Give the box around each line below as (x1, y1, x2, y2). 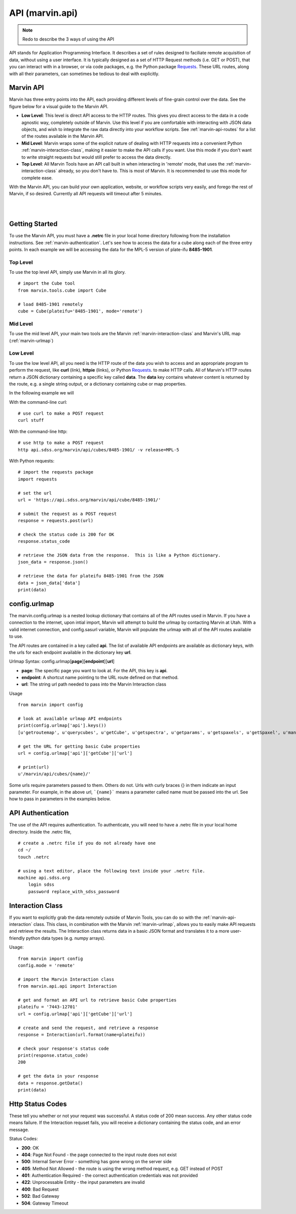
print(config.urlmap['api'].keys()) (18, 723, 107, 729)
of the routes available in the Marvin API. (21, 133, 104, 139)
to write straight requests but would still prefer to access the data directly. (21, 154, 172, 160)
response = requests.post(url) (18, 518, 94, 523)
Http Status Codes (9, 1100, 67, 1108)
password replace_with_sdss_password (28, 889, 119, 894)
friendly (9, 935, 25, 941)
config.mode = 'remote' (18, 963, 75, 968)
